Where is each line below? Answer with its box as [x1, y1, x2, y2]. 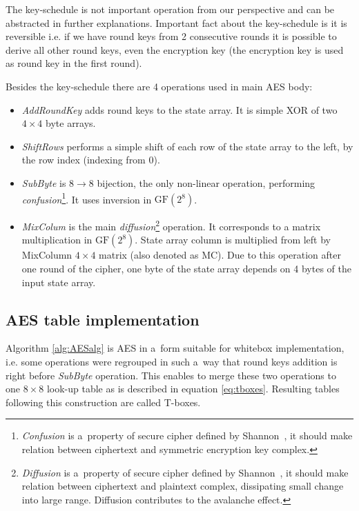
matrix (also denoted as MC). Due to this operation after [99, 248, 341, 262]
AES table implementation [6, 308, 200, 330]
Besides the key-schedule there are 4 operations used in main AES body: [6, 79, 313, 93]
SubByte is [21, 175, 66, 190]
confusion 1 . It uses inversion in [21, 190, 152, 206]
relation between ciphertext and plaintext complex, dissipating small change [21, 479, 344, 493]
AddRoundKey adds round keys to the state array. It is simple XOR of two [21, 102, 338, 117]
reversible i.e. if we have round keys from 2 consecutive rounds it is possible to [6, 29, 337, 43]
